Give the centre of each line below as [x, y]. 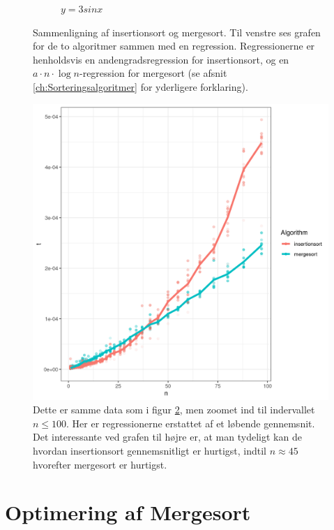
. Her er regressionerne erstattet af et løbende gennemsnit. [191, 423]
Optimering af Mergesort [128, 512]
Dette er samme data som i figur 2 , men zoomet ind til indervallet [174, 410]
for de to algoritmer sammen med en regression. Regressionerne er [174, 46]
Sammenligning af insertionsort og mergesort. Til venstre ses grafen [177, 32]
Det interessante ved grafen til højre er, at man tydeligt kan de [167, 437]
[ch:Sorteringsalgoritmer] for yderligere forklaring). [141, 86]
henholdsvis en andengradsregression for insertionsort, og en [161, 59]
